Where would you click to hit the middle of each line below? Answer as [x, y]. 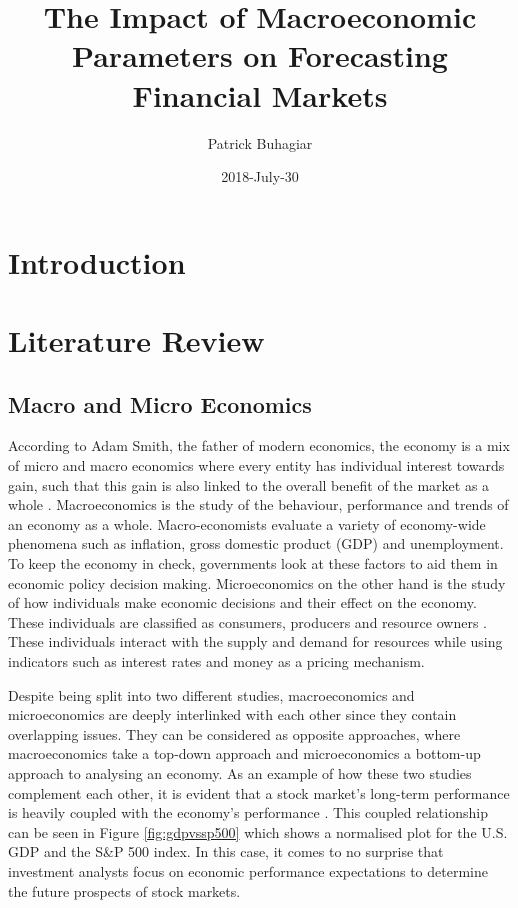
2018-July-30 [260, 176]
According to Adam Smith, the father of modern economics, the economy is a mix [259, 445]
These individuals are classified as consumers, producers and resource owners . [247, 621]
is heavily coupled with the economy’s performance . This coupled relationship [248, 812]
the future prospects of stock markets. [124, 890]
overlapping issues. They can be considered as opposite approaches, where [234, 733]
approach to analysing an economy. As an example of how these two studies [240, 772]
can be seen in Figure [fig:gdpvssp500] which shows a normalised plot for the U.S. [258, 831]
